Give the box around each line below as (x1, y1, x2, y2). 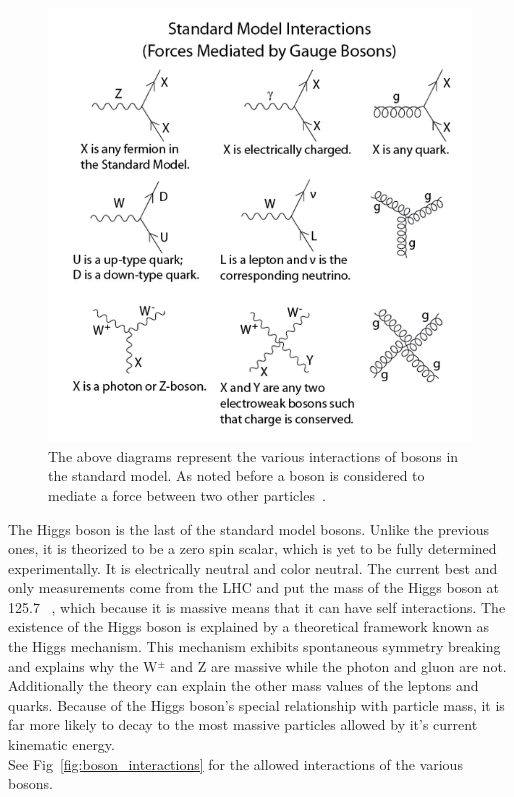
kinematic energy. (8, 734, 115, 755)
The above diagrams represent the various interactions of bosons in (48, 445, 459, 466)
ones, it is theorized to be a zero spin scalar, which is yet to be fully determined (8, 538, 497, 559)
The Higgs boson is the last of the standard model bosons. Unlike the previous (8, 518, 489, 539)
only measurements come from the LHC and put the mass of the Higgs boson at (8, 577, 500, 598)
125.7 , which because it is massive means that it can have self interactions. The (8, 596, 506, 617)
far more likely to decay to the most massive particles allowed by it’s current (8, 714, 478, 735)
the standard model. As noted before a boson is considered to (48, 465, 425, 486)
